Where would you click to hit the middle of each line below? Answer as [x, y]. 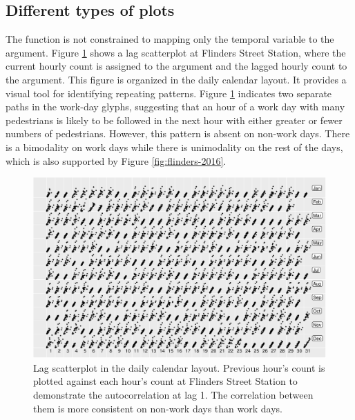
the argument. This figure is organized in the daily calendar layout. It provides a [176, 79]
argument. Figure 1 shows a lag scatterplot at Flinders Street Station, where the [176, 52]
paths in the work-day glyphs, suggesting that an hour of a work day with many [175, 107]
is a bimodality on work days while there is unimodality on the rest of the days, [174, 147]
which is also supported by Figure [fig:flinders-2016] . [116, 160]
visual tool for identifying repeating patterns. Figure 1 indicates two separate [169, 93]
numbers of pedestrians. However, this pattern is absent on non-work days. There [178, 133]
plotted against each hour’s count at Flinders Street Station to [165, 381]
